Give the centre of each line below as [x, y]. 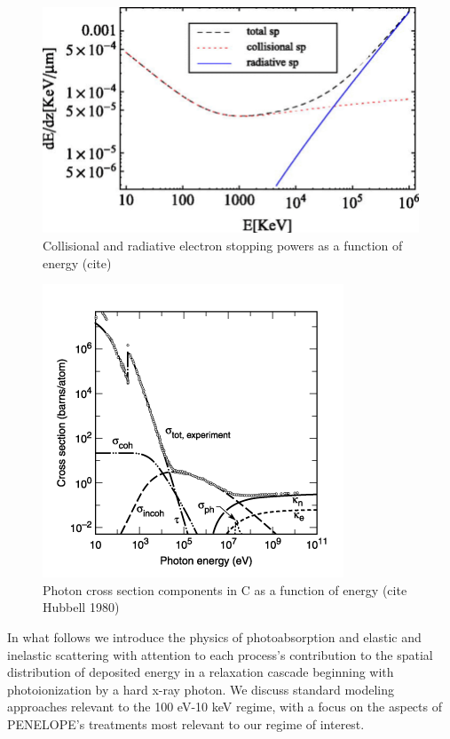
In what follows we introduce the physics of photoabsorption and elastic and [214, 636]
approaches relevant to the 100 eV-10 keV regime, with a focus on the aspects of [225, 707]
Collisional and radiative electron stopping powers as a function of [223, 245]
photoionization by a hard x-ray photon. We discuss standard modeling [201, 689]
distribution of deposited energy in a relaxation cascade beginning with [201, 672]
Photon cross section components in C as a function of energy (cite [225, 589]
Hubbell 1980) [81, 607]
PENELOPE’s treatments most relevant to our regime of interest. [186, 723]
